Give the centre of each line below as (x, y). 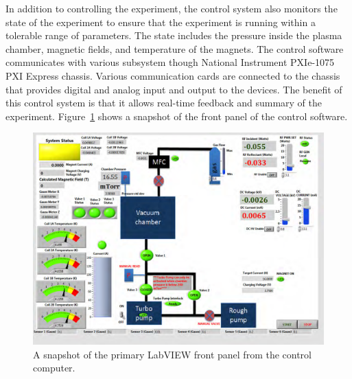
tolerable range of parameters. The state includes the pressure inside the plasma (174, 35)
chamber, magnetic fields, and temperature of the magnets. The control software (175, 48)
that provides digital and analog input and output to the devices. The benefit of (174, 89)
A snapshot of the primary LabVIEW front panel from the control (172, 354)
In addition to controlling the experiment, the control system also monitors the (172, 8)
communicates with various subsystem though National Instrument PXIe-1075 (170, 62)
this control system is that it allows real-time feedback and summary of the (164, 103)
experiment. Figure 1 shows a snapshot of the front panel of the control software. (177, 116)
